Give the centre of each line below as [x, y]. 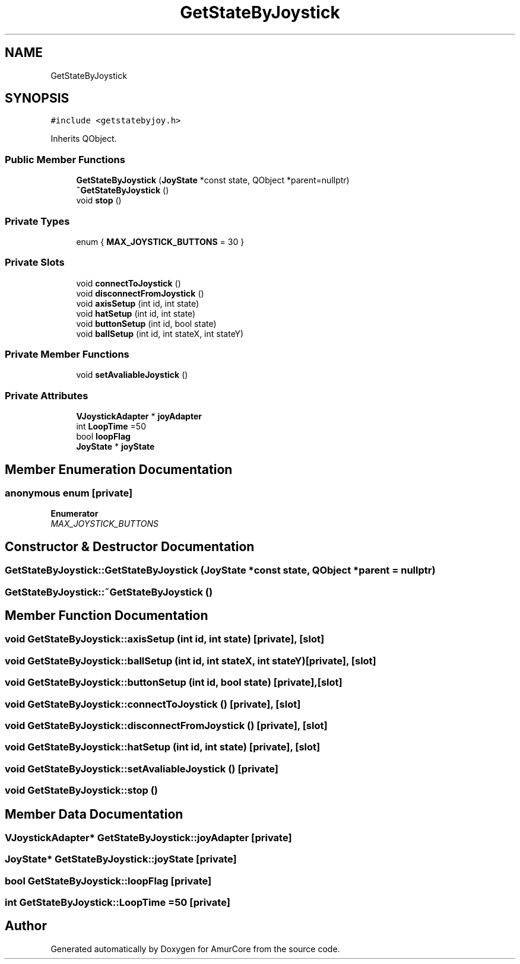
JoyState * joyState [115, 447]
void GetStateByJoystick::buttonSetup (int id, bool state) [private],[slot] [174, 683]
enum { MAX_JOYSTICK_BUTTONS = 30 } [160, 241]
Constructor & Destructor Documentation [130, 546]
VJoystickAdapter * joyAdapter [139, 416]
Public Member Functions [65, 159]
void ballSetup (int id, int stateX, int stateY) [160, 333]
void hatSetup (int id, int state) [136, 313]
